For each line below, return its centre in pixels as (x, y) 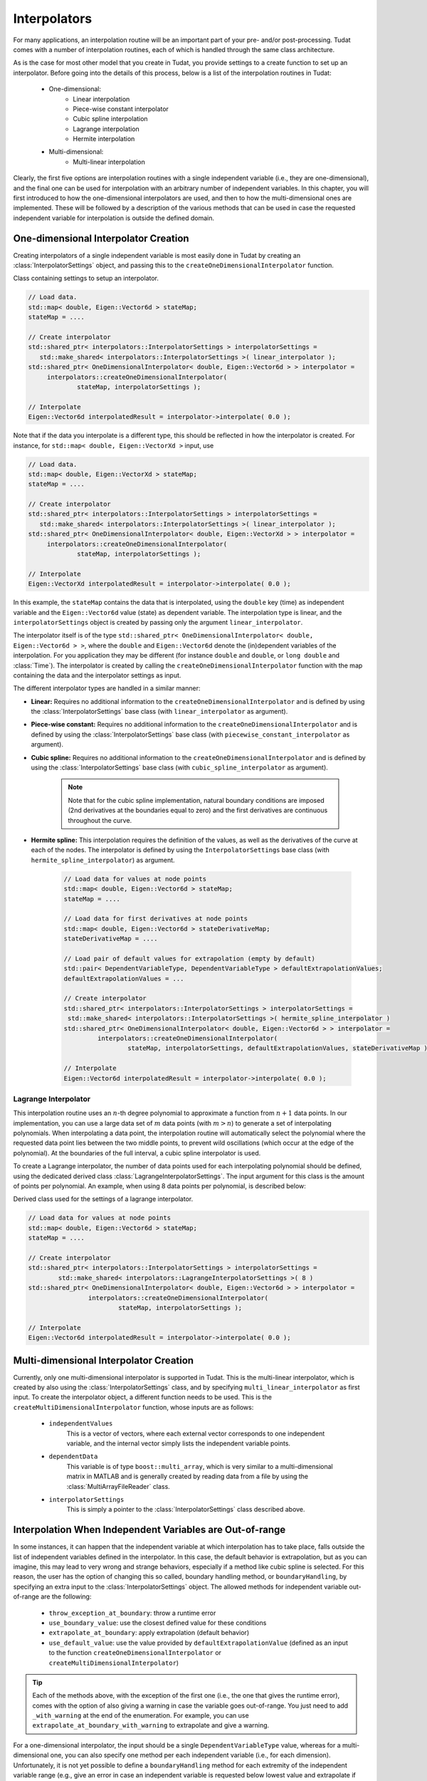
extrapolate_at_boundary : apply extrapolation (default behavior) (149, 1633)
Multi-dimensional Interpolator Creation (104, 1360)
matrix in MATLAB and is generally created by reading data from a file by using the (188, 1476)
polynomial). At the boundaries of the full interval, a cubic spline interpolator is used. (137, 1153)
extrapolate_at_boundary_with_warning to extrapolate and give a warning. (151, 1725)
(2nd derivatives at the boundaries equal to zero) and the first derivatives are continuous (198, 810)
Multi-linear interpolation (109, 162)
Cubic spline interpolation (111, 119)
